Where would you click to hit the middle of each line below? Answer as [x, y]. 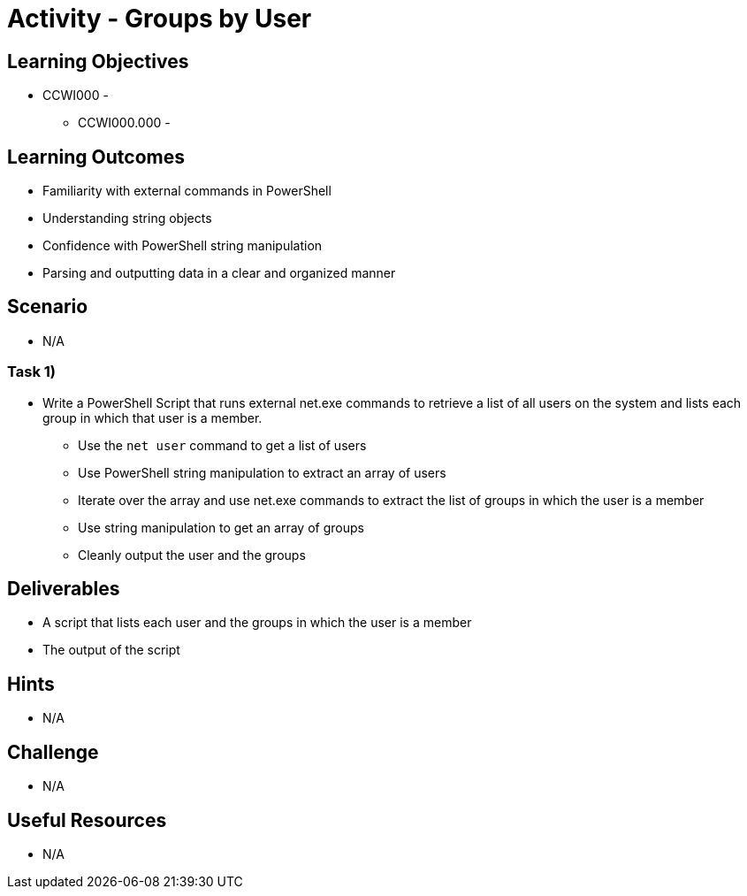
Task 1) [31, 372]
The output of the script [111, 650]
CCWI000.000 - [124, 123]
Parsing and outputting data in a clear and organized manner [219, 273]
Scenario [48, 307]
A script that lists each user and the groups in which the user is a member [257, 623]
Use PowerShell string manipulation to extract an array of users [262, 472]
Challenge [53, 752]
